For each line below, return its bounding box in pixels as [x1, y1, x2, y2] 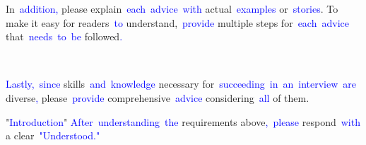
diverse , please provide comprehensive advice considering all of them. [6, 90, 309, 105]
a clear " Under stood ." [6, 128, 100, 143]
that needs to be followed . [6, 29, 123, 44]
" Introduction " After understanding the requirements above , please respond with [6, 114, 360, 129]
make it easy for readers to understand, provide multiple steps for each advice [6, 15, 349, 30]
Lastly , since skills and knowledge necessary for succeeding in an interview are [6, 76, 357, 91]
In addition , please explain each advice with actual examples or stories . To [6, 1, 338, 16]
